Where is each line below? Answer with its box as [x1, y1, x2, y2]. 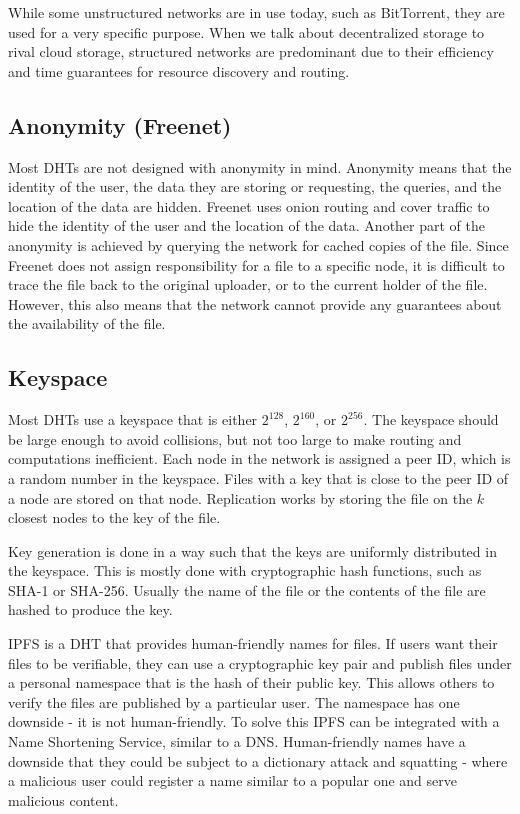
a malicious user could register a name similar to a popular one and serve [8, 770, 457, 791]
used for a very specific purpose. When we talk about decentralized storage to [8, 21, 485, 42]
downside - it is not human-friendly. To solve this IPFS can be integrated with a [8, 711, 500, 732]
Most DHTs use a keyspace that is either [8, 409, 258, 430]
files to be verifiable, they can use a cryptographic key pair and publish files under [8, 652, 512, 673]
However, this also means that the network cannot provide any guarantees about [8, 293, 502, 314]
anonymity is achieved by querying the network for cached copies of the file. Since [8, 234, 509, 255]
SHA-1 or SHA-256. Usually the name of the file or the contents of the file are [8, 579, 486, 600]
